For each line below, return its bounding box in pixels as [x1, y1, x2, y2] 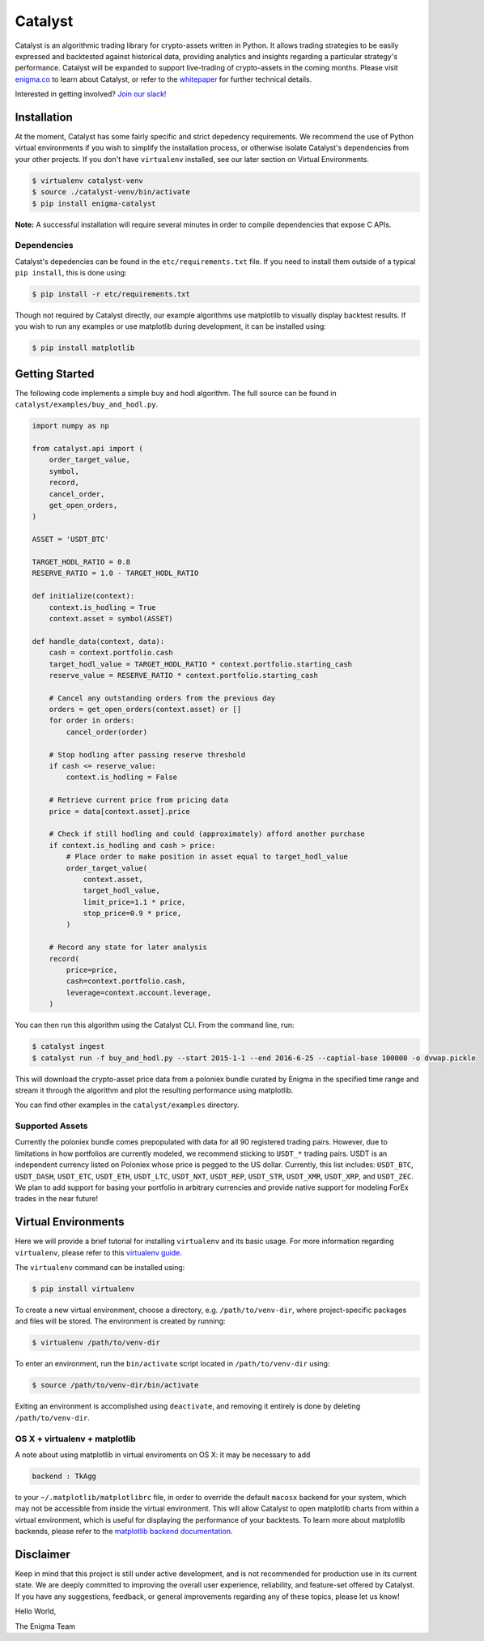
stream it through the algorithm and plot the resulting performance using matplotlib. [15, 1085, 294, 1095]
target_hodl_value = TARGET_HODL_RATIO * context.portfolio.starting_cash [49, 659, 352, 668]
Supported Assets [15, 1120, 88, 1132]
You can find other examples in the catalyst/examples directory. [15, 1100, 240, 1110]
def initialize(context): [32, 591, 135, 601]
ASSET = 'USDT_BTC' [32, 535, 109, 544]
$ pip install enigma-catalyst [32, 198, 157, 208]
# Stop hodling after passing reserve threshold [49, 750, 246, 759]
